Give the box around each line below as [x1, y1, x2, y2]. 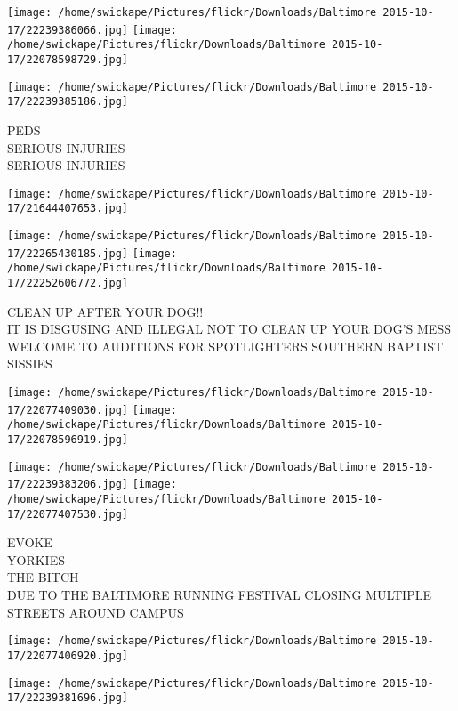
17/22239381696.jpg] [7, 691, 129, 705]
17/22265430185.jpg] [7, 246, 129, 260]
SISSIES [7, 354, 52, 373]
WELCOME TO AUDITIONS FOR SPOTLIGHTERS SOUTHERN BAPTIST [7, 336, 444, 355]
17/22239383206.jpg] [7, 478, 129, 491]
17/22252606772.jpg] [7, 277, 129, 289]
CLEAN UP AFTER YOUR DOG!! [7, 302, 204, 320]
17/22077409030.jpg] [7, 403, 129, 416]
